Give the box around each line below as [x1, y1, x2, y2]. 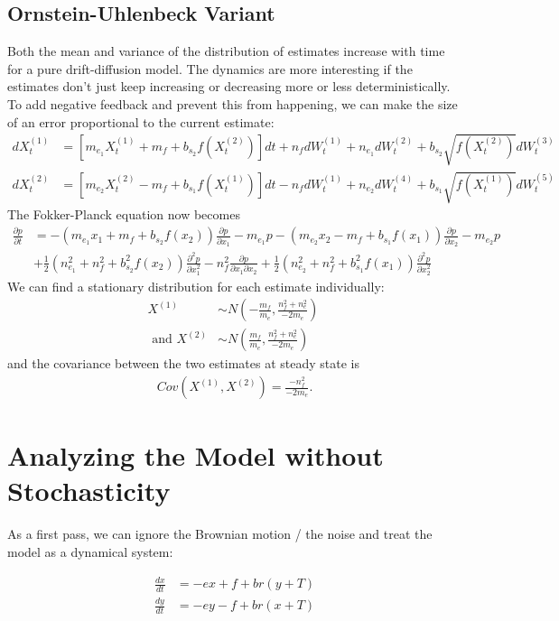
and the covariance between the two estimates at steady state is [7, 354, 359, 373]
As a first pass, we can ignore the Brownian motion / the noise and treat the [7, 524, 433, 543]
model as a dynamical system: [7, 542, 173, 561]
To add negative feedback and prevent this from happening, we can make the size [7, 94, 458, 113]
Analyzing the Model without [7, 437, 384, 474]
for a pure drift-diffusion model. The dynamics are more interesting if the [7, 59, 413, 78]
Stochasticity [7, 472, 171, 509]
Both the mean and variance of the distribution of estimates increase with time [7, 42, 445, 60]
